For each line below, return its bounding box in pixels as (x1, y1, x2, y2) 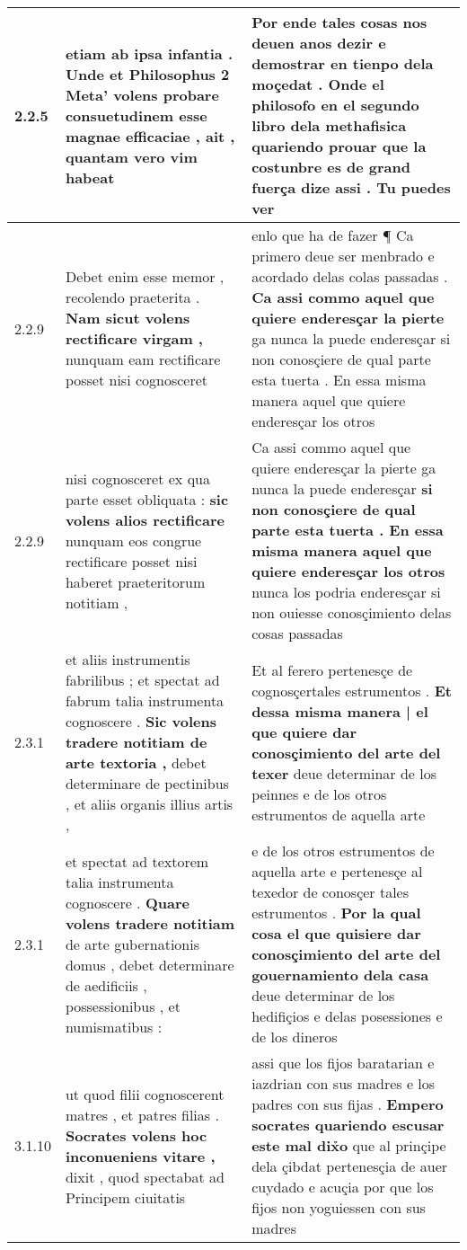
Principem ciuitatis (65, 1186, 186, 1208)
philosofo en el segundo (251, 94, 419, 115)
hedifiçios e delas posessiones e (251, 1006, 443, 1026)
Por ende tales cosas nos (251, 12, 427, 32)
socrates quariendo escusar (251, 1114, 445, 1135)
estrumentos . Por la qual (251, 902, 421, 923)
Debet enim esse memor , (65, 266, 225, 287)
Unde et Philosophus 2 (65, 63, 230, 84)
